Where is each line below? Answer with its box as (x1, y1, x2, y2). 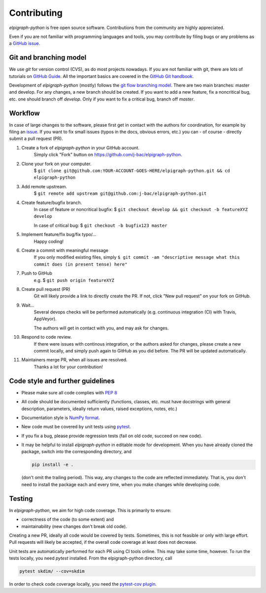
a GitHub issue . (9, 40, 40, 46)
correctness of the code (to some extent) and (21, 517, 114, 523)
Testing (9, 494, 33, 503)
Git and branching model (9, 53, 87, 62)
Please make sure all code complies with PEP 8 (21, 389, 118, 395)
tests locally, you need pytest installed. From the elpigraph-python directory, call (9, 555, 172, 561)
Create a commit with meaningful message (21, 247, 108, 253)
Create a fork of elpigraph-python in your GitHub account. (21, 144, 140, 150)
